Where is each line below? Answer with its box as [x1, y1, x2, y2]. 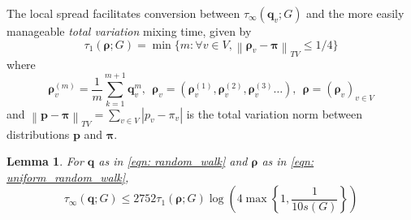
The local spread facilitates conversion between [6, 5, 240, 21]
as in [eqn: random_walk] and [98, 153, 248, 170]
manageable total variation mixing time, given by [6, 23, 252, 39]
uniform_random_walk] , [6, 168, 129, 185]
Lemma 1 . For [6, 153, 84, 170]
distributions [6, 125, 70, 142]
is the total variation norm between [186, 105, 363, 122]
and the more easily [306, 5, 405, 21]
